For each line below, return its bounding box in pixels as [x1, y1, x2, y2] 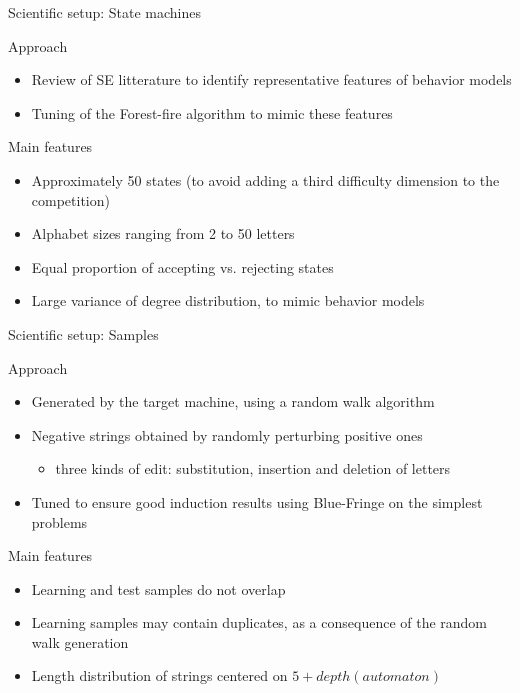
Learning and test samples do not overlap [31, 578, 286, 599]
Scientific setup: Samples [8, 323, 159, 344]
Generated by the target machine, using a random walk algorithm [31, 391, 435, 412]
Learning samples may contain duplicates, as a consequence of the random [31, 612, 488, 633]
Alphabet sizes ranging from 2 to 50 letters [31, 223, 295, 244]
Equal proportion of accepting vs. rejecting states [31, 256, 334, 277]
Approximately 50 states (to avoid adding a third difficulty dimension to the [31, 169, 500, 190]
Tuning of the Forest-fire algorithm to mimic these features [31, 102, 393, 123]
